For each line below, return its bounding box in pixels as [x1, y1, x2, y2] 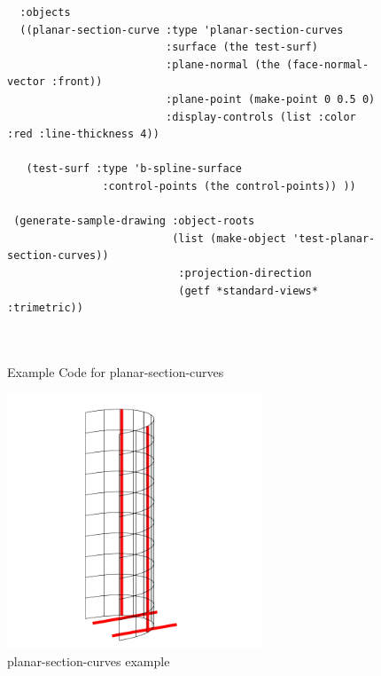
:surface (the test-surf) [165, 41, 318, 54]
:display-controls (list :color [165, 110, 356, 123]
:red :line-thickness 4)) [7, 128, 159, 141]
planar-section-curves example [7, 652, 170, 671]
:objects [19, 6, 71, 19]
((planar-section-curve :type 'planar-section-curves [19, 23, 344, 36]
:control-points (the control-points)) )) [102, 179, 356, 193]
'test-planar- [292, 232, 376, 245]
